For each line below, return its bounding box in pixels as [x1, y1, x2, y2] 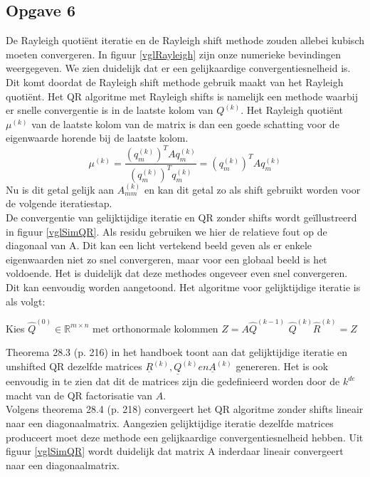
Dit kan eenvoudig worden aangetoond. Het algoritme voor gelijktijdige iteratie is [6, 279, 361, 294]
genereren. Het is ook [236, 359, 329, 374]
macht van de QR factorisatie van [6, 387, 153, 402]
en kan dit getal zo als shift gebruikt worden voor [144, 182, 361, 196]
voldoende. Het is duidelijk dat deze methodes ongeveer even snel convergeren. [6, 266, 348, 281]
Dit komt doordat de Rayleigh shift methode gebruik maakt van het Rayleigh [6, 74, 344, 89]
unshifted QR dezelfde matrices [6, 359, 142, 374]
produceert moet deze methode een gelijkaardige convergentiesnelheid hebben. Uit [6, 429, 364, 444]
